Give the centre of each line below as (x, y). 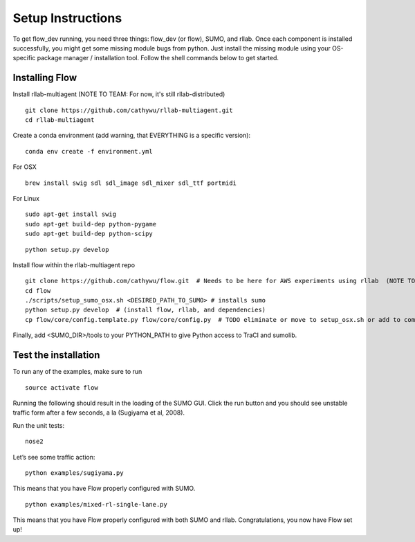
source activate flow (62, 387)
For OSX (25, 167)
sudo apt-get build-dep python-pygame (91, 224)
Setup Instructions (67, 18)
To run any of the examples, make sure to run (77, 372)
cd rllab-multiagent (60, 120)
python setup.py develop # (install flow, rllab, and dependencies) (146, 310)
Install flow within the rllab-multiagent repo (74, 265)
